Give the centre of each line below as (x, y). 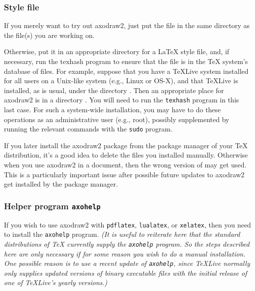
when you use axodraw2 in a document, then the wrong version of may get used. (125, 165)
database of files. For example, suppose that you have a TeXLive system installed (126, 71)
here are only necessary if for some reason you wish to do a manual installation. (125, 253)
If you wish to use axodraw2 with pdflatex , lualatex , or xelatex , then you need (127, 224)
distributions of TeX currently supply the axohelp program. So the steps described (127, 243)
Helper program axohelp (52, 206)
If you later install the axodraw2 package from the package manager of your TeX (126, 145)
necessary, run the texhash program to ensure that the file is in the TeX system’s (126, 61)
